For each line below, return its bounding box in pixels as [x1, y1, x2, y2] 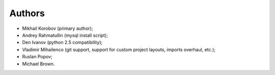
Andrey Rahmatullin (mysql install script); [22, 32, 108, 38]
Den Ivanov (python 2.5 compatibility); [22, 40, 103, 46]
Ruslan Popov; [22, 54, 53, 60]
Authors [9, 8, 45, 19]
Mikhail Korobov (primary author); [22, 25, 93, 31]
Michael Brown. [22, 61, 55, 67]
